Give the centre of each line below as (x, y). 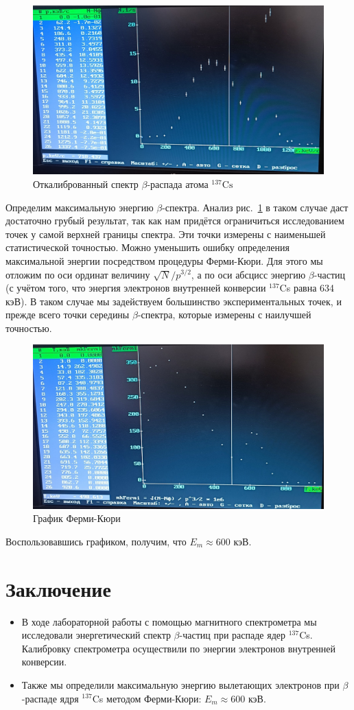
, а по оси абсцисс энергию (248, 274)
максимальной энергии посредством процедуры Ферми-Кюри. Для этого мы (164, 260)
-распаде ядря (50, 698)
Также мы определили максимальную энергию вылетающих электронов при (180, 684)
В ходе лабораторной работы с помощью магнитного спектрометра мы (169, 621)
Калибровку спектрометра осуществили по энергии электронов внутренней (179, 648)
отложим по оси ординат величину (78, 274)
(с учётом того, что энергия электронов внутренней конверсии (136, 288)
